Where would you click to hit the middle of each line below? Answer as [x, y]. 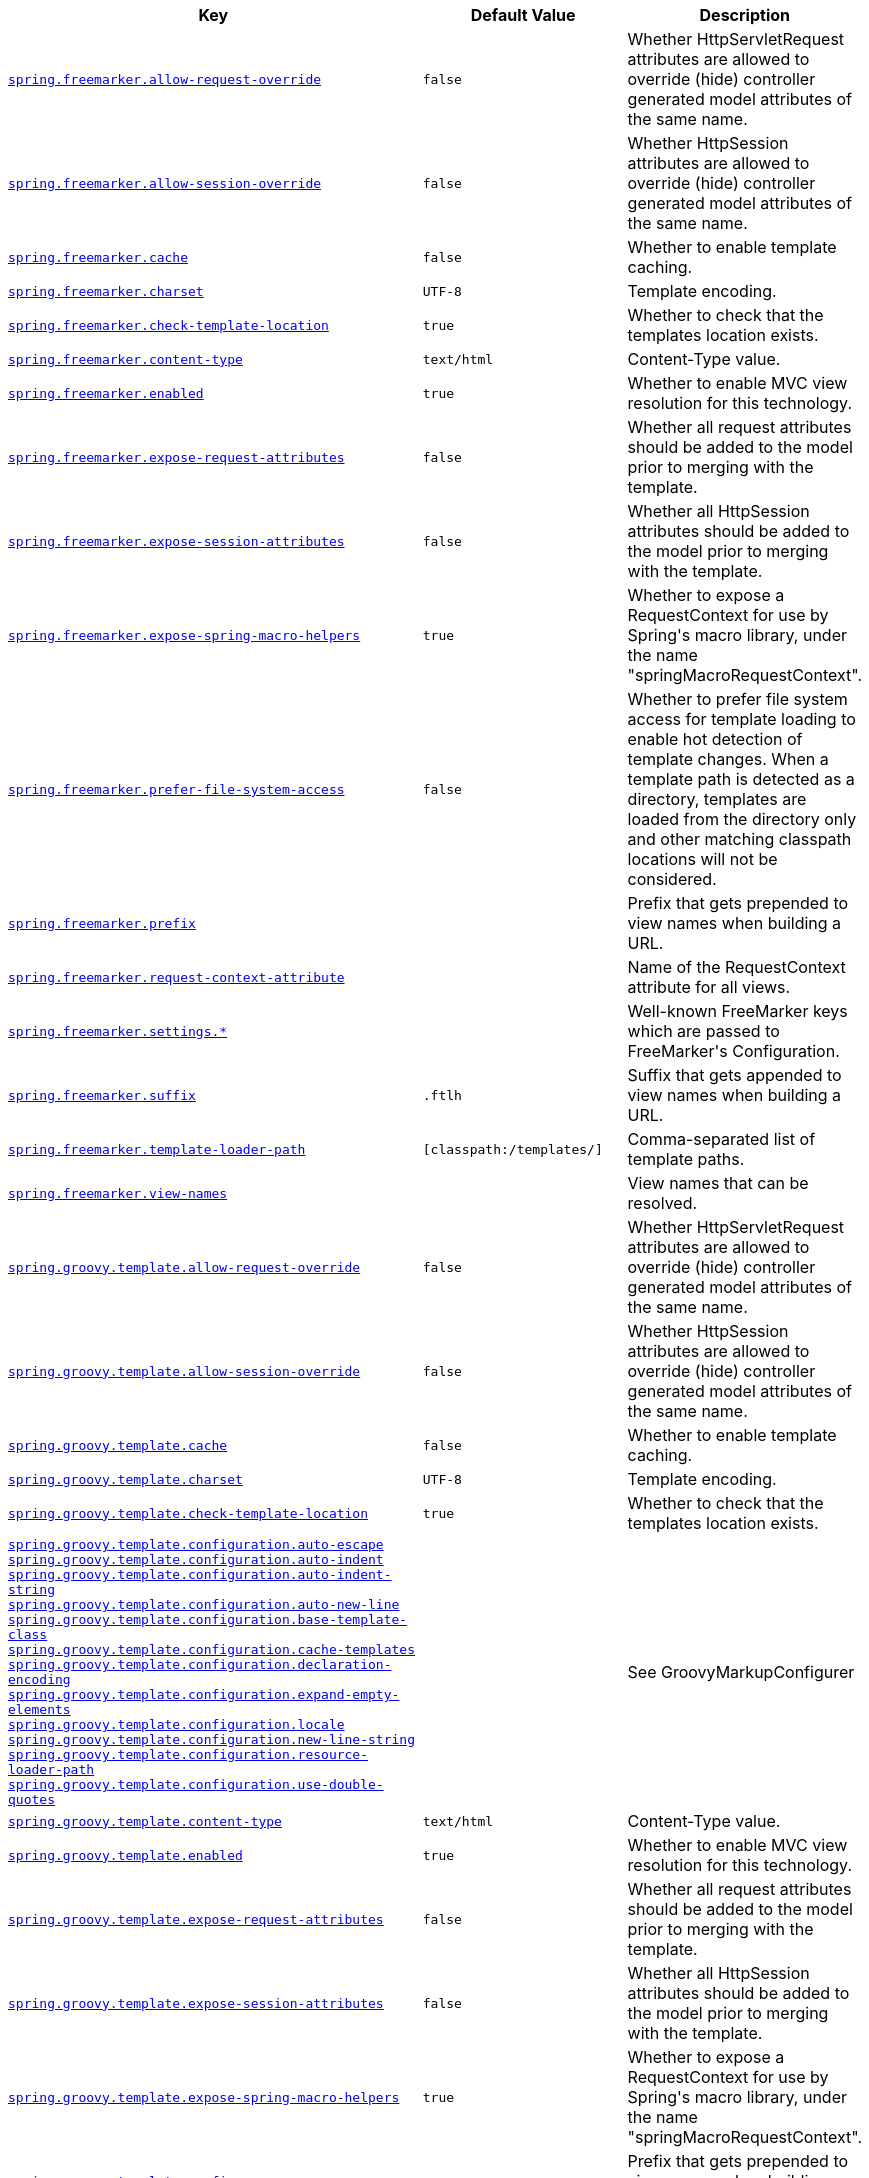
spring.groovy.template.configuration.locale [176, 1724]
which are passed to [703, 1031]
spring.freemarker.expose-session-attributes [176, 541]
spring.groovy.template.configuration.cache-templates [211, 1649]
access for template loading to [741, 719]
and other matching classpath [739, 839]
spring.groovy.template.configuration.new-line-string [211, 1739]
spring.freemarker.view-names [118, 1193]
